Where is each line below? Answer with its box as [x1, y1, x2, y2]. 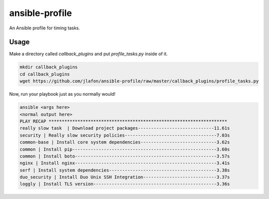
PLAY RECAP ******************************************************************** [19, 118, 228, 124]
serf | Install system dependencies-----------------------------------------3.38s [19, 167, 230, 173]
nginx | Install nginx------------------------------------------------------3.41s [19, 160, 230, 166]
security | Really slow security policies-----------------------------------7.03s [19, 132, 230, 138]
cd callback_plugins [19, 71, 70, 77]
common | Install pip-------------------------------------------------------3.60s [19, 146, 230, 152]
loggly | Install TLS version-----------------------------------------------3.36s [19, 181, 230, 187]
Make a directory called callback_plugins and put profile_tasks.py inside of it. [9, 51, 168, 57]
